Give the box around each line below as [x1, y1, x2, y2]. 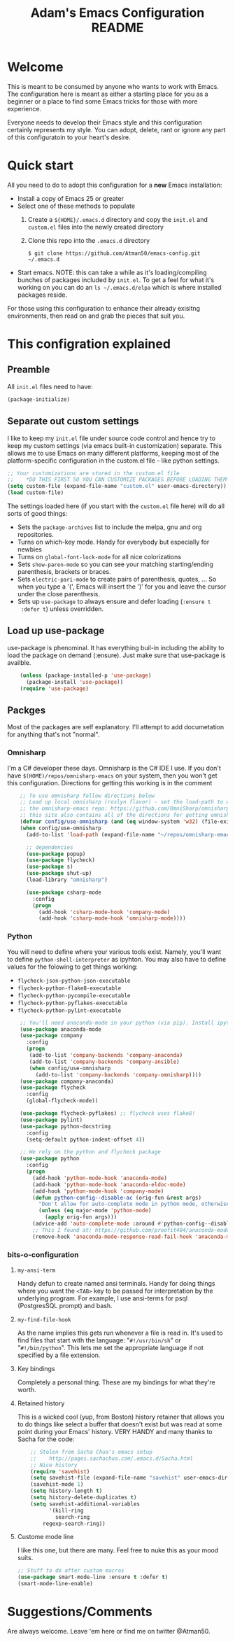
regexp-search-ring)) [43, 1520, 106, 1527]
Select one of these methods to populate [17, 202, 135, 210]
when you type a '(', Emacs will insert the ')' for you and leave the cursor [17, 582, 227, 591]
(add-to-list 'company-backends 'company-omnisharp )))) [35, 1071, 201, 1079]
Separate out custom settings [7, 415, 139, 428]
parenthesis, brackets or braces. [17, 568, 111, 576]
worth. [17, 1385, 36, 1394]
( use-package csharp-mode [25, 889, 101, 896]
